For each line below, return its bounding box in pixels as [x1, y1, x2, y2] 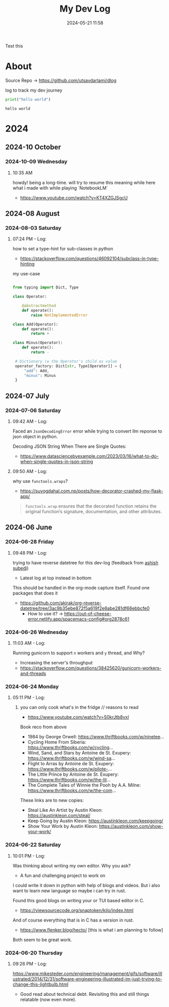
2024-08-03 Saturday [5, 224, 62, 231]
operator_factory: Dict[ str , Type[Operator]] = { [15, 363, 122, 368]
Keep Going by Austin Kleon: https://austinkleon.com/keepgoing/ [27, 818, 163, 824]
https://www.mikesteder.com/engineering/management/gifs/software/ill [12, 970, 163, 977]
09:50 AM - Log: [12, 469, 47, 474]
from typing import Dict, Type [12, 285, 79, 290]
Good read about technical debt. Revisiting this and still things [20, 991, 149, 997]
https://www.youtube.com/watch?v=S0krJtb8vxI [27, 714, 129, 720]
